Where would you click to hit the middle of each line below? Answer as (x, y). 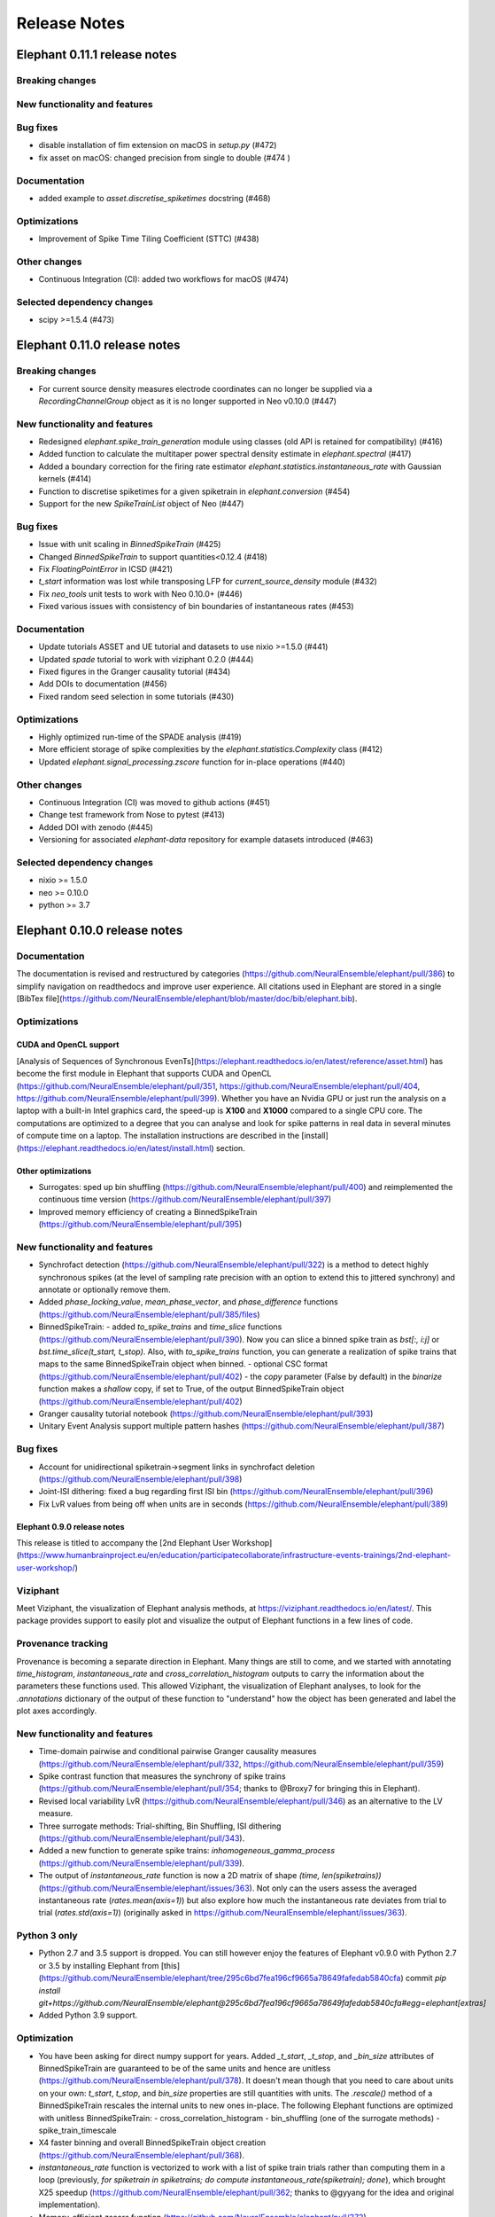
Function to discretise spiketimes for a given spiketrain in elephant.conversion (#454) (194, 491)
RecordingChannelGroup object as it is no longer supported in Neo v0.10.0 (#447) (187, 401)
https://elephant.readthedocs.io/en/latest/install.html (115, 1148)
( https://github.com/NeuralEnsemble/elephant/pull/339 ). (142, 1863)
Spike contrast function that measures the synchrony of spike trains (162, 1776)
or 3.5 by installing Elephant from (99, 1965)
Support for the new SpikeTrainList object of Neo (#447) (141, 504)
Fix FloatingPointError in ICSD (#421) (105, 568)
